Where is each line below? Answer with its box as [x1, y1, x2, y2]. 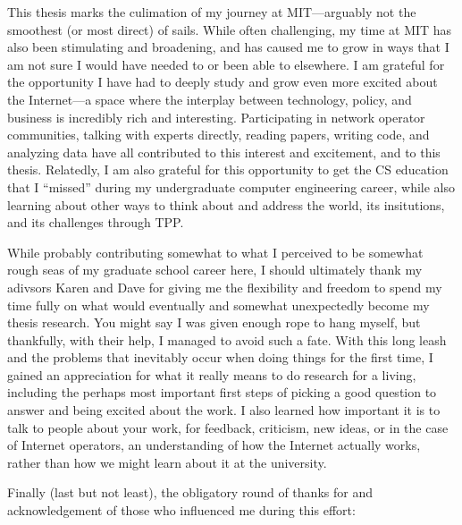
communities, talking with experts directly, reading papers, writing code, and [7, 125, 430, 144]
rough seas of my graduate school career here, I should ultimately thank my [7, 260, 423, 279]
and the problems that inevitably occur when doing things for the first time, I [7, 348, 433, 367]
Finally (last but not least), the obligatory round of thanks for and [7, 483, 373, 502]
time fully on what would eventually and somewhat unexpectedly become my [7, 295, 430, 314]
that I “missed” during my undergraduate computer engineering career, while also [7, 177, 456, 196]
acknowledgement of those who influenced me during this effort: [7, 501, 356, 520]
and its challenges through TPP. [7, 213, 184, 232]
